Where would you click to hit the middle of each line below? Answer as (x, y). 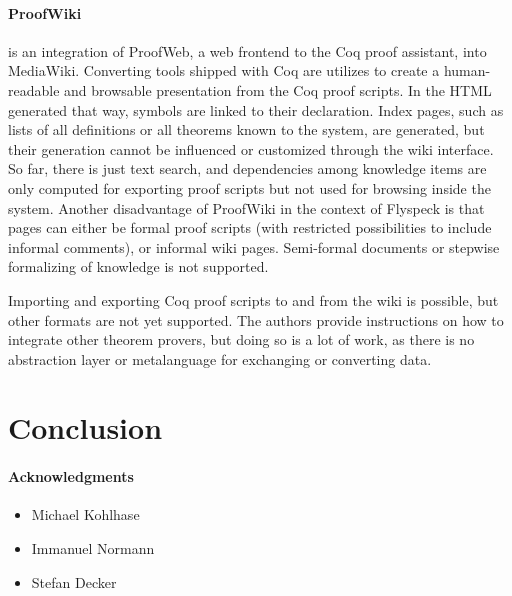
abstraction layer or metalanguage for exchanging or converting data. (220, 358)
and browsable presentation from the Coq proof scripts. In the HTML (278, 89)
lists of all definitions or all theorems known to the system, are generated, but (246, 129)
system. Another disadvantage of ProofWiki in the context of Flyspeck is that (246, 207)
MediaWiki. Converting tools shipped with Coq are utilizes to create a (224, 70)
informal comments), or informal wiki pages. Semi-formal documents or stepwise (254, 246)
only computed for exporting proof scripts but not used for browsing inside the (249, 187)
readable (34, 89)
